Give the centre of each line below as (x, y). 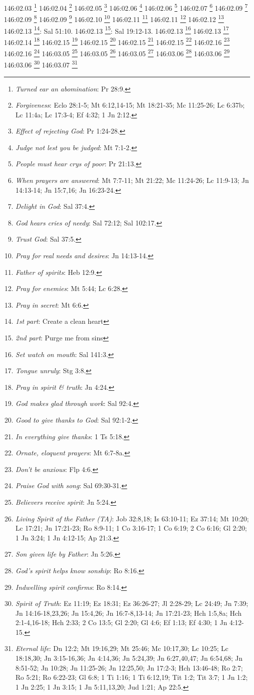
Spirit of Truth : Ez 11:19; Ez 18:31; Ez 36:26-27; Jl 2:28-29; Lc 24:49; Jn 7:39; (132, 603)
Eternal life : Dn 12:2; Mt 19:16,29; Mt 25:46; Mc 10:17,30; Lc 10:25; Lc (122, 648)
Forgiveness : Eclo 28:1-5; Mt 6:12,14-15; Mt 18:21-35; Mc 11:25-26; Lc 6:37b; (130, 105)
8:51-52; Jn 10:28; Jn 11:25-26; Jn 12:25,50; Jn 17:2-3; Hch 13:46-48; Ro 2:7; (129, 667)
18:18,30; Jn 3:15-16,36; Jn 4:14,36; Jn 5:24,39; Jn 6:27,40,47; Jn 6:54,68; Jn (129, 658)
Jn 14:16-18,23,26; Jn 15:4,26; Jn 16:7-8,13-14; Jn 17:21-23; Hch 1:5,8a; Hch (128, 613)
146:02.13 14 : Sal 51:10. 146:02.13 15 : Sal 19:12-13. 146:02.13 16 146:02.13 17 (116, 30)
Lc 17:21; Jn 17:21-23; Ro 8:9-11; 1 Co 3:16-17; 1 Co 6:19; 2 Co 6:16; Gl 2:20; (131, 528)
